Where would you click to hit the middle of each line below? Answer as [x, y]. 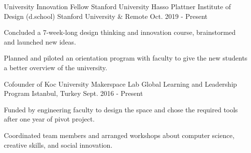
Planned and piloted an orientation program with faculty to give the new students [126, 58]
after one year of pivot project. [49, 119]
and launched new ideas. [40, 41]
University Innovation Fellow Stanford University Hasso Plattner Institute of [118, 6]
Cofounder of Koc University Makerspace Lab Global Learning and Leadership [120, 84]
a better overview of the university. [56, 67]
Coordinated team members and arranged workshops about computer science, [119, 135]
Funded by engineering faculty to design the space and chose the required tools [121, 109]
